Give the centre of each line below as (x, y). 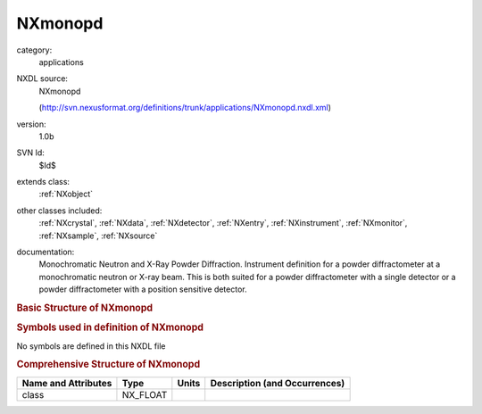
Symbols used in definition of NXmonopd (110, 327)
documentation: (46, 252)
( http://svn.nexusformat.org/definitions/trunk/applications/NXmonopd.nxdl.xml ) (185, 108)
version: (31, 124)
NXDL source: (42, 79)
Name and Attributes (67, 383)
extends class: (43, 182)
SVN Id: (30, 153)
